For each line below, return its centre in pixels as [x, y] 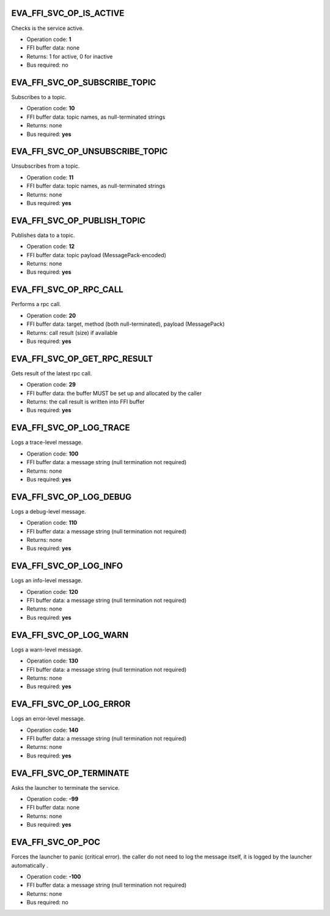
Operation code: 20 [51, 315]
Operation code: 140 [53, 730]
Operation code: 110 [52, 523]
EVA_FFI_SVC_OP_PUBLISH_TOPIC [79, 220]
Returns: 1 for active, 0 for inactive [70, 56]
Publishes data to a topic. [43, 235]
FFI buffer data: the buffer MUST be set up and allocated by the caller [114, 393]
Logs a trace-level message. [47, 442]
